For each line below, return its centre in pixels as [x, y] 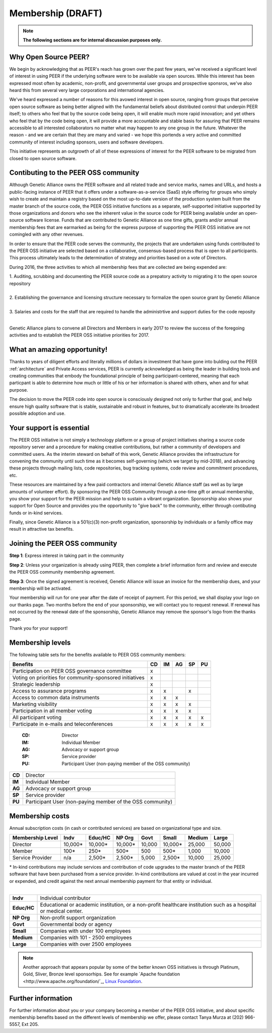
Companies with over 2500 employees [86, 944]
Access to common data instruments [56, 697]
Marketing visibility [35, 704]
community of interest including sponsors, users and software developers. [86, 142]
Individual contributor [65, 898]
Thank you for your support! [39, 628]
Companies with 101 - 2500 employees [86, 937]
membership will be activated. [41, 588]
